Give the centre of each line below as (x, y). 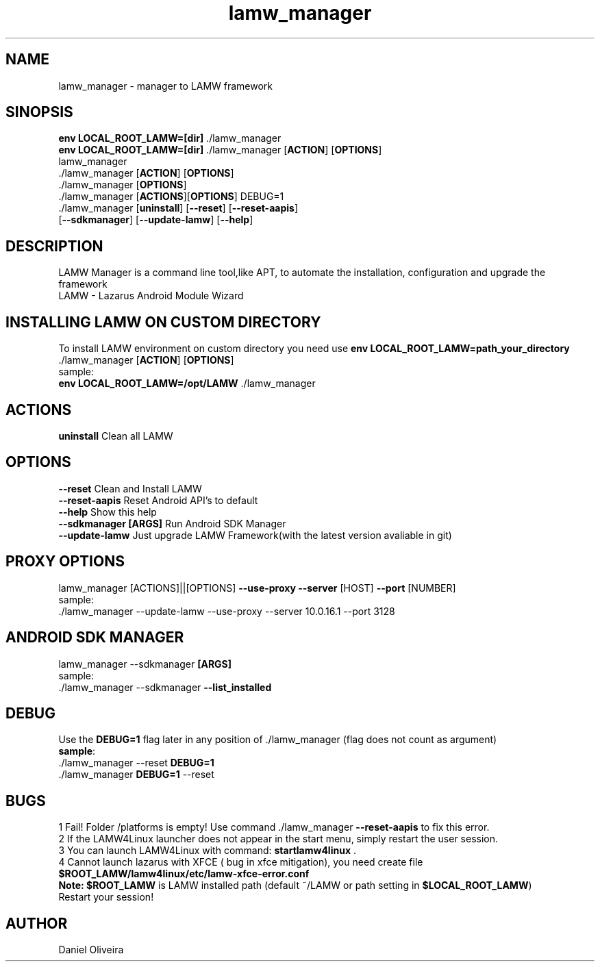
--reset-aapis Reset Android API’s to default (158, 500)
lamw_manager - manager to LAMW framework (166, 86)
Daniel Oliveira (91, 950)
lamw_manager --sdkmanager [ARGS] (145, 664)
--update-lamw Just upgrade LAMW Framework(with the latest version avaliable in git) (255, 535)
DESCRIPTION (54, 246)
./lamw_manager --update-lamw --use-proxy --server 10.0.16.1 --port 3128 (227, 611)
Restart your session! (106, 897)
